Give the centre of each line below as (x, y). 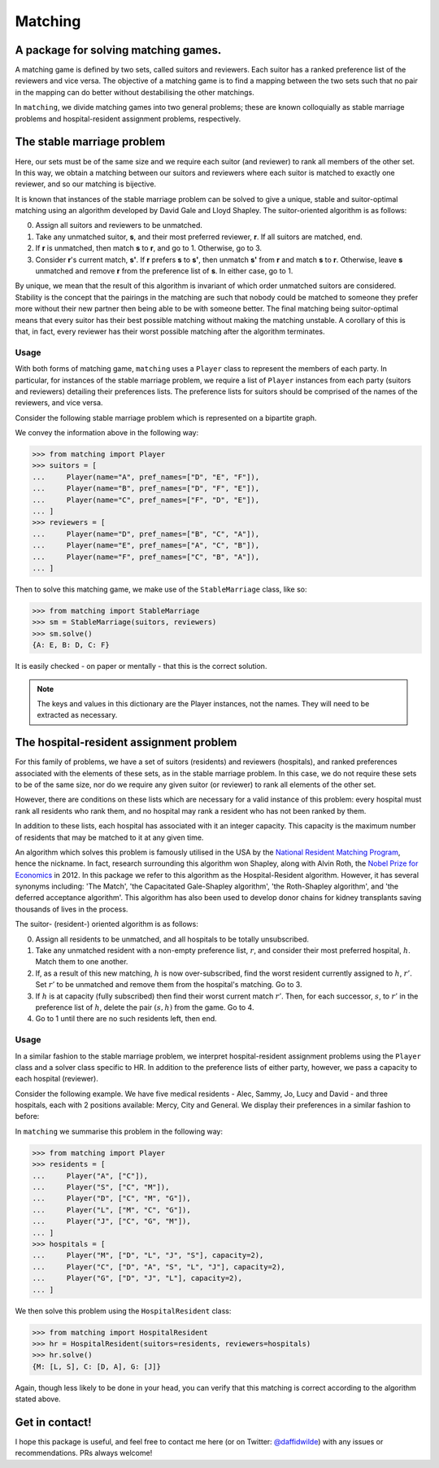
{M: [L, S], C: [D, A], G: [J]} (97, 1366)
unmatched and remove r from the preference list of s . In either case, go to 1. (164, 271)
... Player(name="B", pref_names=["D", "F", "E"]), (146, 489)
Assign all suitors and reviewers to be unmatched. (119, 225)
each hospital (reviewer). (57, 1079)
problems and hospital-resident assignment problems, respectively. (128, 119)
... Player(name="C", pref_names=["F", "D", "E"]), (146, 500)
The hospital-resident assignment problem (126, 743)
